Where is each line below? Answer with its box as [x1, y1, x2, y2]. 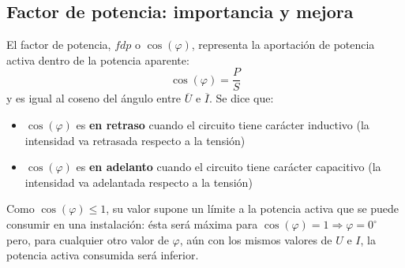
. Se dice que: [209, 90, 274, 106]
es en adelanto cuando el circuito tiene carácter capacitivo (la [76, 158, 381, 175]
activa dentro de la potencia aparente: [6, 51, 189, 68]
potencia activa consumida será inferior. [6, 247, 199, 263]
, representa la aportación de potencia [191, 36, 375, 53]
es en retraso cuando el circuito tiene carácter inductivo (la [76, 117, 369, 133]
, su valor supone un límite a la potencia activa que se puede [106, 200, 399, 217]
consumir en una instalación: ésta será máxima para [6, 216, 258, 233]
